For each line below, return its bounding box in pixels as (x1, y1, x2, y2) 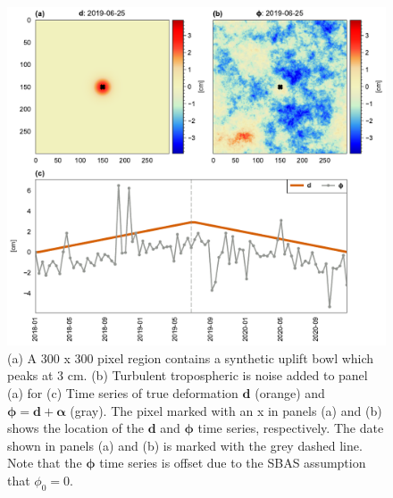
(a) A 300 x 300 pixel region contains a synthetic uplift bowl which (7, 348, 374, 367)
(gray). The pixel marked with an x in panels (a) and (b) (70, 401, 382, 419)
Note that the (7, 453, 82, 472)
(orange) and (255, 384, 325, 403)
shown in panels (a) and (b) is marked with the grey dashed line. (7, 436, 363, 454)
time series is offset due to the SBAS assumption (99, 453, 366, 472)
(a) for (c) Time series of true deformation (7, 384, 238, 403)
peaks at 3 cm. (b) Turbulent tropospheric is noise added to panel (7, 366, 368, 385)
